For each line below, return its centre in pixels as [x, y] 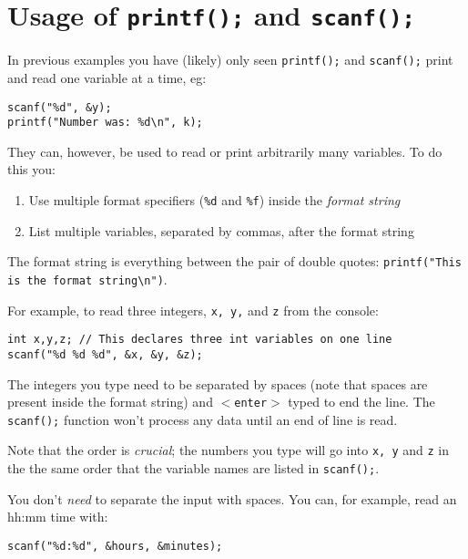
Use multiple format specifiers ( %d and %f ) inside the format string [214, 200]
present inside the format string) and [110, 402]
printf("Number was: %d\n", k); [105, 123]
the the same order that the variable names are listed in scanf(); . [193, 468]
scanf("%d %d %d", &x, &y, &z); [105, 354]
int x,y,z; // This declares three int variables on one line [200, 340]
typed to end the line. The [361, 402]
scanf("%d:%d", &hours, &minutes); [115, 546]
